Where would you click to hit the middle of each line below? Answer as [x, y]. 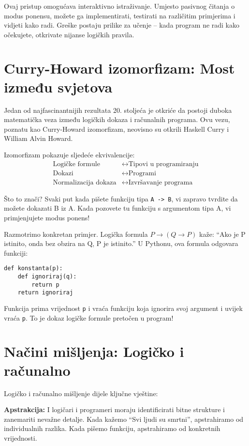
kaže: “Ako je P [222, 234]
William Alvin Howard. [38, 138]
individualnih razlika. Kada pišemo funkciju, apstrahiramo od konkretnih [112, 428]
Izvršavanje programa [161, 182]
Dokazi [63, 173]
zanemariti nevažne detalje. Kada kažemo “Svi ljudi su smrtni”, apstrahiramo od [124, 419]
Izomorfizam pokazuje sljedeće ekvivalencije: [69, 155]
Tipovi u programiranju [163, 164]
